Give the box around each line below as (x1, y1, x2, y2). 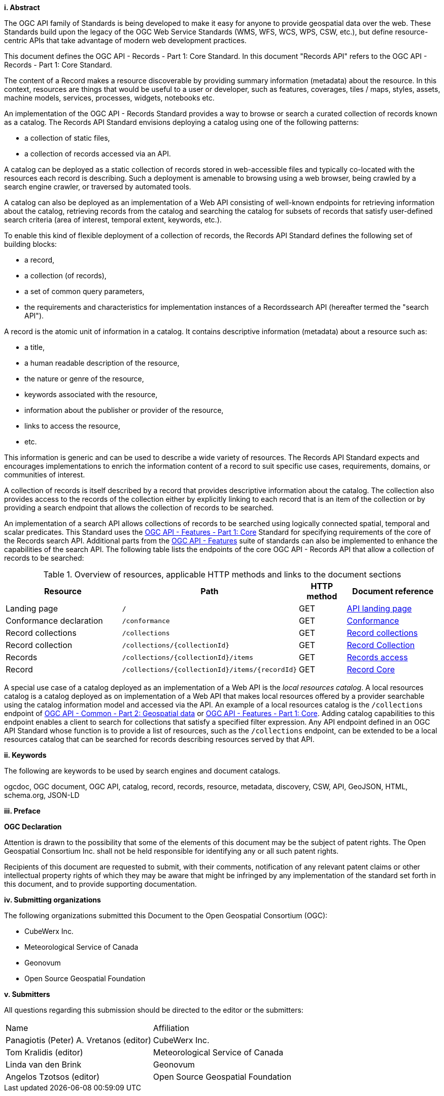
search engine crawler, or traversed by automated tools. (4, 182, 191, 191)
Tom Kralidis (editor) (6, 1047, 83, 1057)
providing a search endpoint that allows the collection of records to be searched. (4, 503, 274, 512)
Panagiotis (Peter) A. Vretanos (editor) (6, 1035, 151, 1045)
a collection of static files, (24, 134, 110, 142)
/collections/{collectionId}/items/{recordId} (122, 665, 297, 673)
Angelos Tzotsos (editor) (6, 1072, 100, 1082)
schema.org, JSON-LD (4, 791, 80, 799)
